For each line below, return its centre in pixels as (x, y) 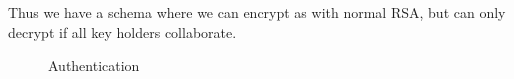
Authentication (94, 65)
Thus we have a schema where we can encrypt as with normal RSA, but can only (257, 12)
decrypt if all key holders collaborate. (122, 31)
